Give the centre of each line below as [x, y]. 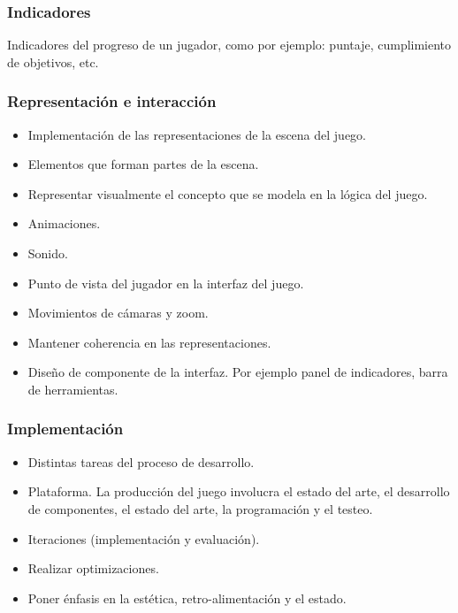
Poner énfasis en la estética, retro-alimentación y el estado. [187, 598]
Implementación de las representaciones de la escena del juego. [197, 134]
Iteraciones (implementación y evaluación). [144, 538]
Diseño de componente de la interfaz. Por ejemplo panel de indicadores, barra [238, 372]
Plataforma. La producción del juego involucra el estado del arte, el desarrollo [239, 491]
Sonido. [48, 253]
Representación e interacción [112, 101]
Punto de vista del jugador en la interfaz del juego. [166, 283]
